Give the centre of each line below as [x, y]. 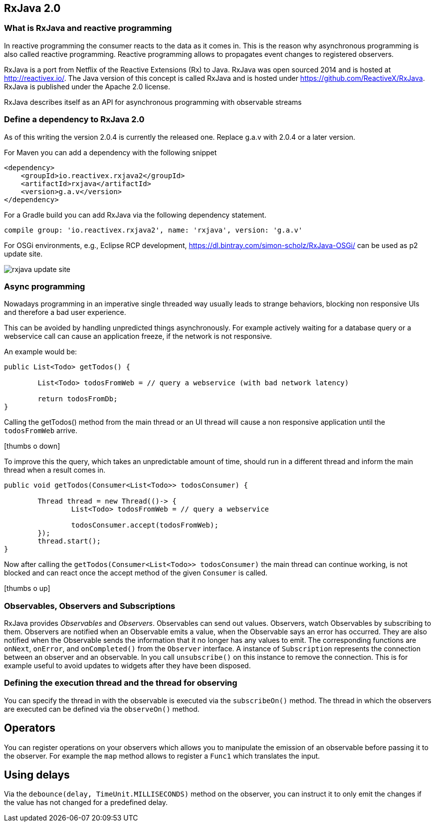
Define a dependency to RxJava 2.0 [74, 120]
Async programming [45, 286]
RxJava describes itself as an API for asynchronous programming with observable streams [153, 102]
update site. [23, 254]
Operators [30, 728]
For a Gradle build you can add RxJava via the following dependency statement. [135, 215]
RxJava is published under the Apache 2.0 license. [87, 86]
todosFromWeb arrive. [41, 431]
